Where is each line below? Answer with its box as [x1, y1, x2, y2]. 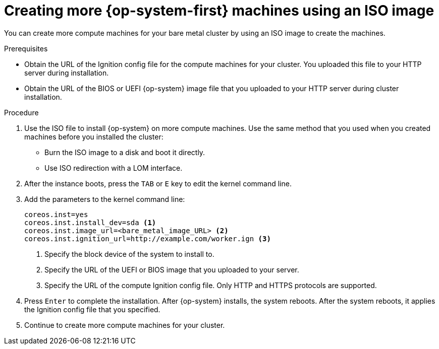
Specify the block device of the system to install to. [44, 249, 214, 258]
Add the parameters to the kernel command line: [24, 194, 185, 203]
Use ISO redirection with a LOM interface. [44, 163, 183, 172]
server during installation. [24, 68, 109, 77]
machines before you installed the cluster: [24, 132, 163, 141]
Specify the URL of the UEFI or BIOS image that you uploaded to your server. [44, 265, 299, 274]
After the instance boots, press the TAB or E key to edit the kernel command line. [24, 179, 292, 188]
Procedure [4, 108, 39, 117]
